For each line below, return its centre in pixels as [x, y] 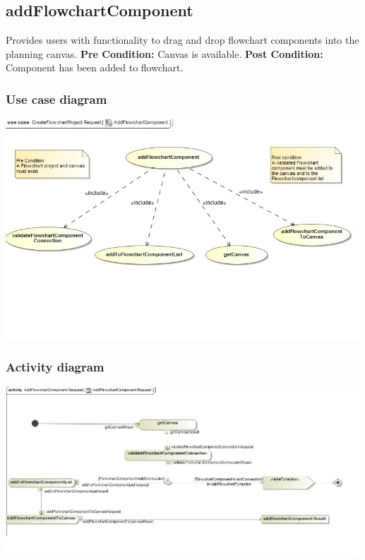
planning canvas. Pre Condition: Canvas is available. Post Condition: [164, 53]
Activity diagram [55, 367]
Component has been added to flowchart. [95, 67]
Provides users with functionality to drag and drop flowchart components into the [182, 40]
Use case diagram [56, 99]
